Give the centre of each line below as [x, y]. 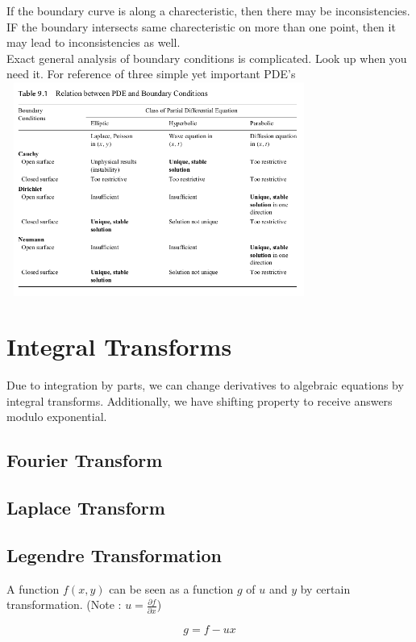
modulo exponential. [57, 417]
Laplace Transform [86, 508]
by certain [325, 588]
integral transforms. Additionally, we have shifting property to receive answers [200, 400]
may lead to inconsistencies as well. [94, 42]
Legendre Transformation [114, 554]
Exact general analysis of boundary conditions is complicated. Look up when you [207, 58]
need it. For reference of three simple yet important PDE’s [151, 74]
